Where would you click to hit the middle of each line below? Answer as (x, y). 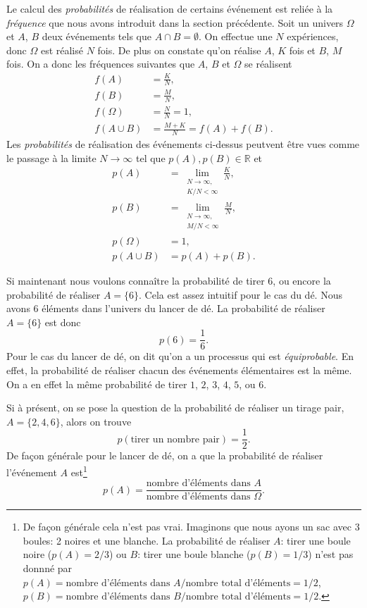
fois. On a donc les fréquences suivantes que (101, 64)
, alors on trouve (96, 421)
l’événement (32, 472)
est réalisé (62, 50)
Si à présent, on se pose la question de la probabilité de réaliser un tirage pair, (175, 408)
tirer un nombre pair (175, 439)
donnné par (48, 568)
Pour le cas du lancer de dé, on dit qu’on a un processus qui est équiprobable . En (180, 356)
